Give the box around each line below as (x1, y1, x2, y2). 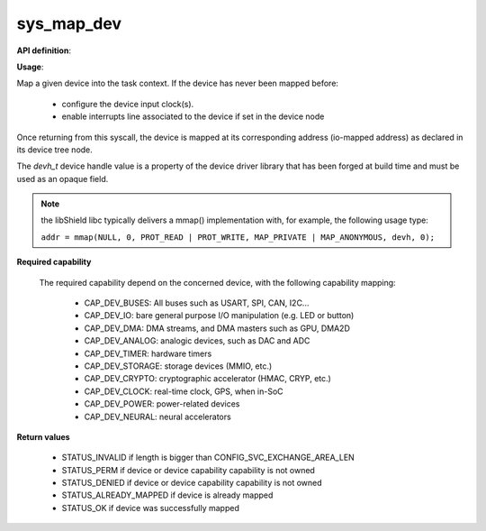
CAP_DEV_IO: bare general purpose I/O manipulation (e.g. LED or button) (84, 310, 355, 321)
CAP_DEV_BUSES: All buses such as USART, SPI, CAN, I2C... (84, 298, 310, 308)
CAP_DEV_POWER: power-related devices (84, 398, 240, 409)
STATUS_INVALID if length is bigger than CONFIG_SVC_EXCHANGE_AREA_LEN (61, 452, 355, 463)
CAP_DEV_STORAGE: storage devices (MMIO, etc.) (84, 361, 273, 371)
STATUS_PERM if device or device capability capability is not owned (61, 464, 315, 475)
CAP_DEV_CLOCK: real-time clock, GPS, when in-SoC (84, 386, 283, 397)
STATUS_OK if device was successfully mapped (61, 502, 240, 513)
